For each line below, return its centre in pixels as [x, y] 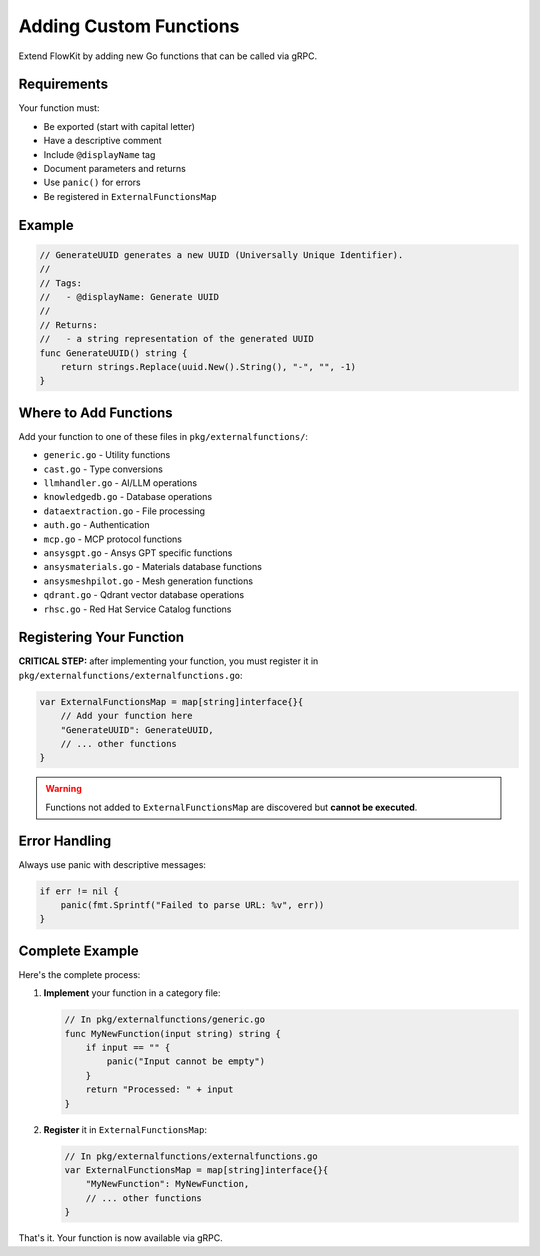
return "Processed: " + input [159, 1089]
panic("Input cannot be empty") [185, 1061]
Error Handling [65, 840]
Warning [63, 789]
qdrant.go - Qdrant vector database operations [144, 595]
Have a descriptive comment [102, 141]
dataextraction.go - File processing [124, 511]
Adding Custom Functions [129, 26]
